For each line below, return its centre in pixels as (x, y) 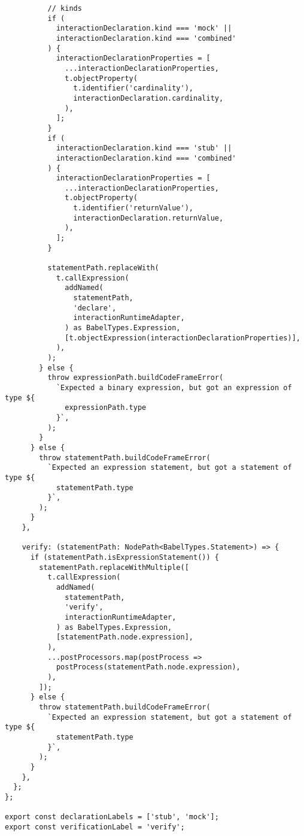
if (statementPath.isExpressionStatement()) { (124, 558)
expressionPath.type (106, 408)
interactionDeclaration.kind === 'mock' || (144, 28)
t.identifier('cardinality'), (133, 88)
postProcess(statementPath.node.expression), (148, 667)
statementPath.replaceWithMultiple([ (114, 567)
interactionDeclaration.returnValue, (148, 218)
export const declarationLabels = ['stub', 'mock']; (112, 817)
